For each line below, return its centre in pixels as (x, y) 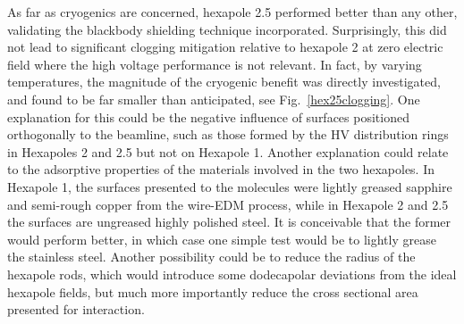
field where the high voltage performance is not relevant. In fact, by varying (215, 64)
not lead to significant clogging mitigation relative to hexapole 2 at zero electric (225, 47)
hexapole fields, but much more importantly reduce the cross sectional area (213, 291)
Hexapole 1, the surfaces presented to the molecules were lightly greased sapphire (230, 186)
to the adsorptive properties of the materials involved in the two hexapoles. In (221, 169)
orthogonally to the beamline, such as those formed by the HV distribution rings (228, 134)
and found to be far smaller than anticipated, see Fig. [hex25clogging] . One (214, 99)
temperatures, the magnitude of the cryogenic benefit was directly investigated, (224, 82)
